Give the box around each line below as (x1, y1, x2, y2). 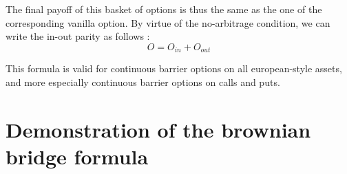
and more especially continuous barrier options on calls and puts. (6, 74, 280, 89)
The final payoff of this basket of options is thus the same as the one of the (6, 2, 322, 16)
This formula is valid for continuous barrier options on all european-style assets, (6, 61, 342, 76)
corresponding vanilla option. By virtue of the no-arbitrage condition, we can (6, 15, 330, 30)
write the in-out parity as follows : (6, 29, 150, 43)
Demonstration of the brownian (6, 115, 311, 143)
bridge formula (6, 142, 149, 170)
